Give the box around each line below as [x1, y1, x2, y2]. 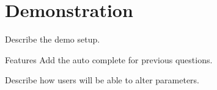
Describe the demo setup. [5, 33, 100, 46]
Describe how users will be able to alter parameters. [5, 74, 199, 86]
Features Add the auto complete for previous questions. [5, 53, 213, 66]
